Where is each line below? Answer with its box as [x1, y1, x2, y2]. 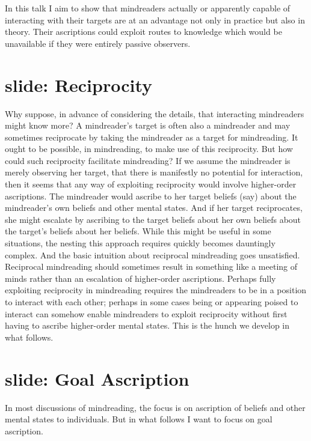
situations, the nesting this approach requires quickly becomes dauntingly [5, 237, 276, 249]
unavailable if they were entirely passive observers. [5, 37, 191, 49]
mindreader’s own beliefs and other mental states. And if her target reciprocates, [5, 201, 303, 214]
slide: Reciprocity [5, 72, 153, 97]
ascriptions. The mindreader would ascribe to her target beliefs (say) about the [5, 189, 297, 202]
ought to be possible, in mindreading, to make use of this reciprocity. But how [5, 142, 293, 155]
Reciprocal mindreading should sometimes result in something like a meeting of [5, 260, 298, 273]
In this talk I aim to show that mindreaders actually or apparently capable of [5, 2, 291, 14]
